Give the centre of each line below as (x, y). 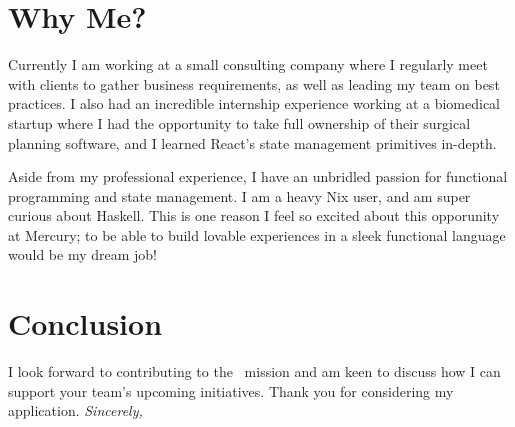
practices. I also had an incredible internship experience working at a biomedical (254, 103)
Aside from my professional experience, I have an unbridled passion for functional (258, 176)
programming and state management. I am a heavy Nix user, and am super (239, 195)
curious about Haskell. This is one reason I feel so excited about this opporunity (254, 215)
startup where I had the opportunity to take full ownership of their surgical (239, 122)
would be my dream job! (82, 254)
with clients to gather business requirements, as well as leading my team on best (254, 83)
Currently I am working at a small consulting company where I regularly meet (248, 64)
